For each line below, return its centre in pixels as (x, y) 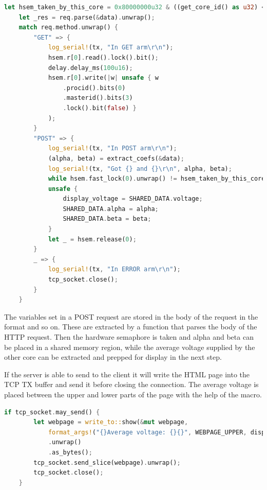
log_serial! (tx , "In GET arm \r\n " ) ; (111, 48)
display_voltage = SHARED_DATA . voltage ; (133, 199)
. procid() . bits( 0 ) (94, 88)
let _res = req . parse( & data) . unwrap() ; (87, 17)
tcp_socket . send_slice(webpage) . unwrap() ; (107, 462)
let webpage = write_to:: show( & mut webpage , (111, 422)
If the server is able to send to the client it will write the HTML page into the (127, 374)
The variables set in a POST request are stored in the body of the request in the (131, 316)
